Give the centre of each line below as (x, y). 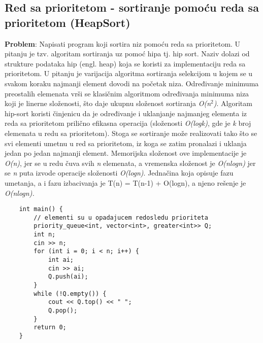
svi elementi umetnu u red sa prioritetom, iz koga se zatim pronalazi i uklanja (126, 143)
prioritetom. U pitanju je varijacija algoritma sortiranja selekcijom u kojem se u (129, 73)
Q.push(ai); (68, 277)
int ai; (61, 260)
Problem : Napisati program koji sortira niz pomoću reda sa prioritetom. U (123, 43)
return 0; (50, 328)
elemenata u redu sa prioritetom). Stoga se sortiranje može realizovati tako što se (131, 133)
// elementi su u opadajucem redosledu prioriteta (121, 217)
